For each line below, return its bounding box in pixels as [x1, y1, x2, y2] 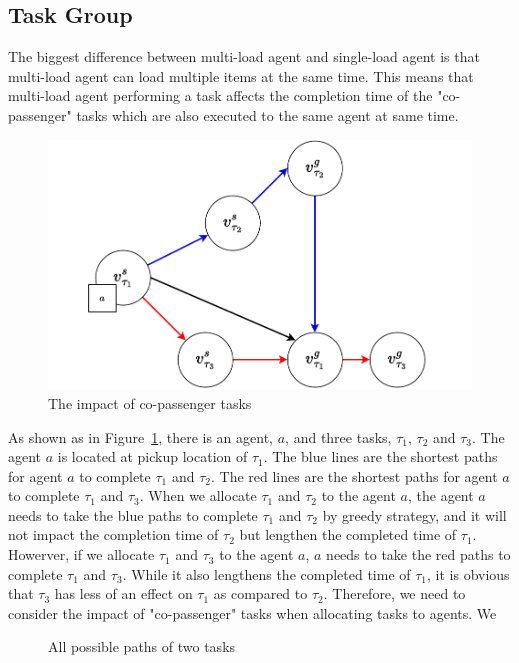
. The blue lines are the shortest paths [263, 446, 498, 467]
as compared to [213, 583, 308, 604]
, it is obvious [427, 563, 510, 584]
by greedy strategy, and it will [322, 504, 507, 525]
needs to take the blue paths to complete [8, 504, 258, 525]
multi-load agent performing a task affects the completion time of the [8, 85, 433, 106]
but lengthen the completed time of [239, 524, 457, 545]
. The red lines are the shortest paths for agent [210, 465, 498, 486]
